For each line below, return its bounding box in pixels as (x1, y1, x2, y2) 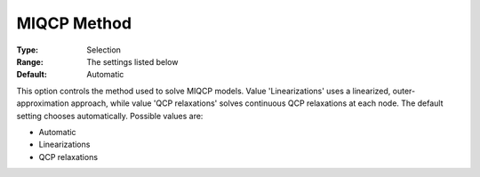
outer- (392, 85, 416, 96)
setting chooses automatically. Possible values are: (16, 110, 204, 121)
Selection (86, 44, 122, 55)
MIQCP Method (16, 13, 132, 33)
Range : (16, 56, 44, 67)
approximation (16, 98, 69, 109)
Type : (16, 44, 39, 55)
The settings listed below (86, 56, 179, 67)
